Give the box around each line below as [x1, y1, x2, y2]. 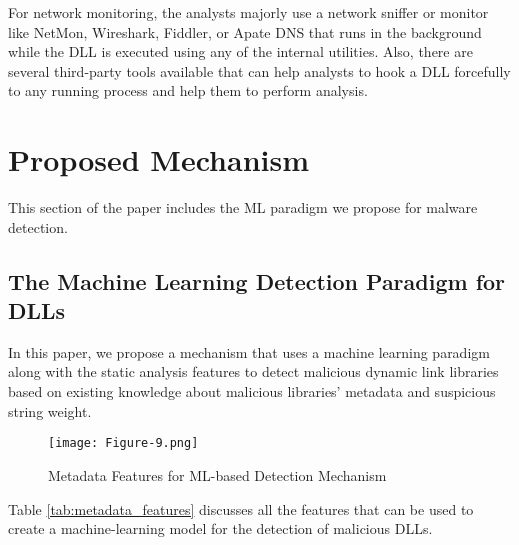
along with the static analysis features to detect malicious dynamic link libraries [8, 361, 499, 382]
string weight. [8, 400, 92, 421]
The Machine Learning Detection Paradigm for [8, 265, 506, 296]
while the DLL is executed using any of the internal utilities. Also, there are [8, 41, 473, 62]
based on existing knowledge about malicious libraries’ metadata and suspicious [8, 381, 496, 402]
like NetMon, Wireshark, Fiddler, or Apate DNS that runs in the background [8, 21, 482, 42]
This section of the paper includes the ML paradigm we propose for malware [8, 197, 478, 218]
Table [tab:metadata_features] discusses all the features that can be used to [8, 498, 474, 519]
